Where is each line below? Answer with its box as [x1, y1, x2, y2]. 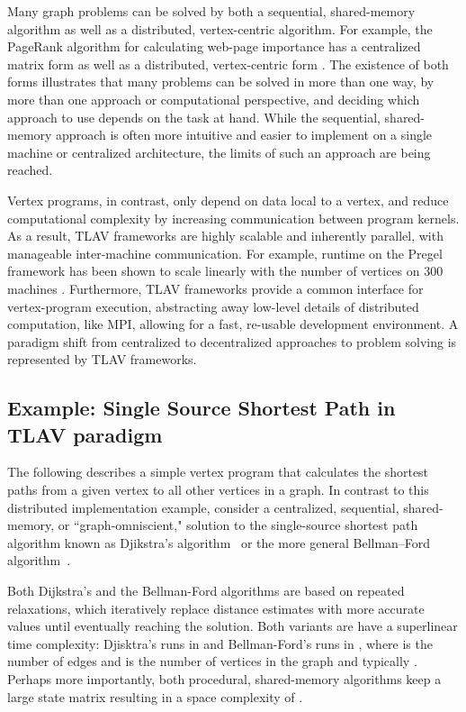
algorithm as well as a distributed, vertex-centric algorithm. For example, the [7, 19, 433, 38]
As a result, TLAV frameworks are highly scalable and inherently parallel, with [7, 226, 444, 245]
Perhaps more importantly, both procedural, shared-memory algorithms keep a [7, 670, 442, 688]
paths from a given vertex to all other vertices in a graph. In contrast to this [7, 480, 429, 499]
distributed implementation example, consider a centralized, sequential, [7, 497, 399, 516]
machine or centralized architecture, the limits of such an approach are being [7, 142, 431, 161]
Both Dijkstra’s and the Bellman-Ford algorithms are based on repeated [7, 581, 405, 600]
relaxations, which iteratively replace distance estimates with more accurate [7, 598, 425, 617]
